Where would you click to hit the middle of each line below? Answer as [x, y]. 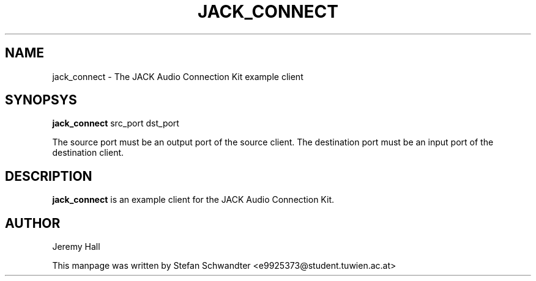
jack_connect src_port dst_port [116, 123]
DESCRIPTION [49, 176]
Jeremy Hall [76, 247]
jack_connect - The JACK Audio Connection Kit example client [178, 76]
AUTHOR [33, 223]
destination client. [88, 153]
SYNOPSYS [41, 100]
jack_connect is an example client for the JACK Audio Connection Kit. [193, 200]
